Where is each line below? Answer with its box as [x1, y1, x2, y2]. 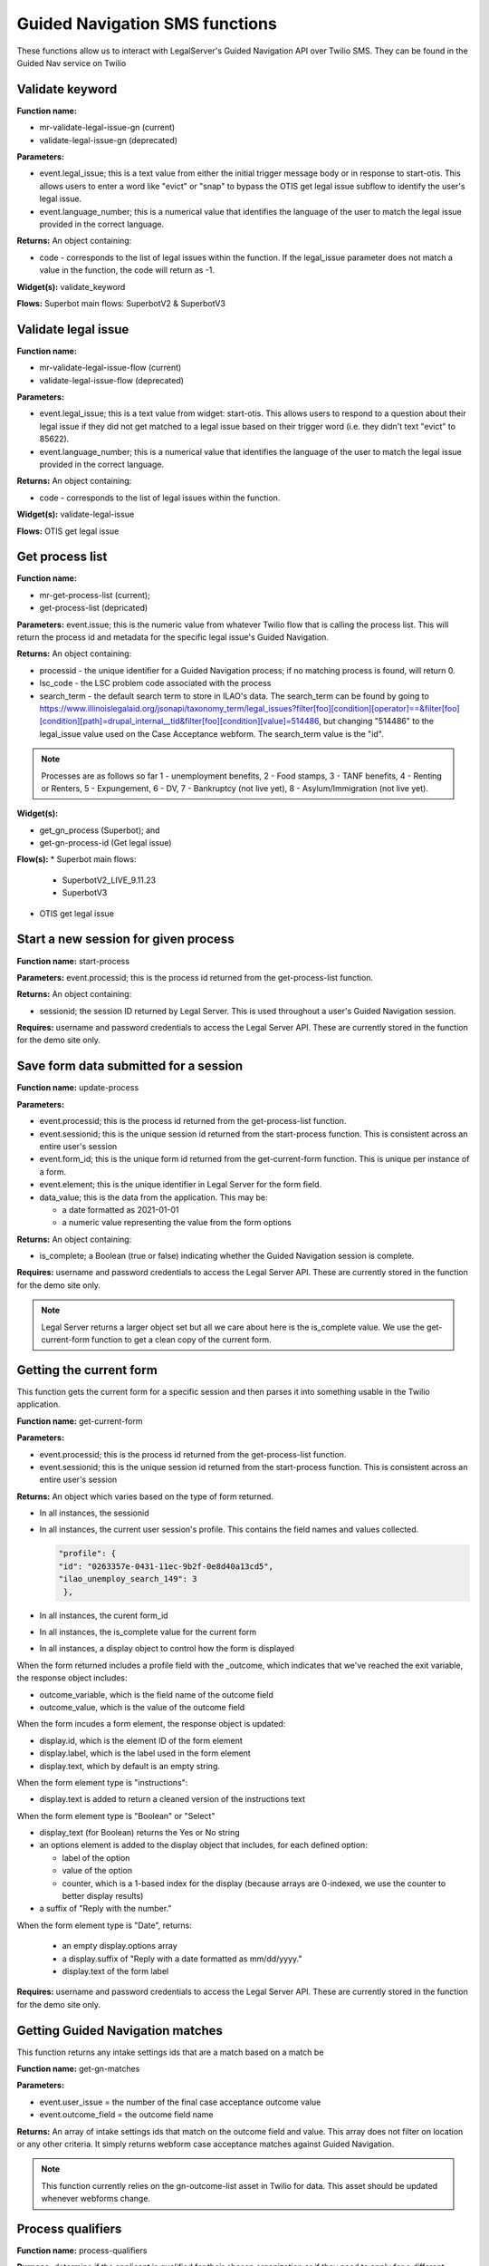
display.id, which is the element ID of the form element [39, 1735, 244, 1746]
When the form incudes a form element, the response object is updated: [16, 1719, 286, 1729]
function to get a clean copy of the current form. [91, 1334, 272, 1345]
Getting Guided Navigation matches [16, 2022, 224, 2038]
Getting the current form [16, 1362, 158, 1378]
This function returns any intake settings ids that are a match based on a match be [16, 2047, 324, 2058]
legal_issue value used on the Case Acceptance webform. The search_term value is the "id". [39, 728, 384, 739]
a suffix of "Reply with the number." [39, 1903, 172, 1914]
